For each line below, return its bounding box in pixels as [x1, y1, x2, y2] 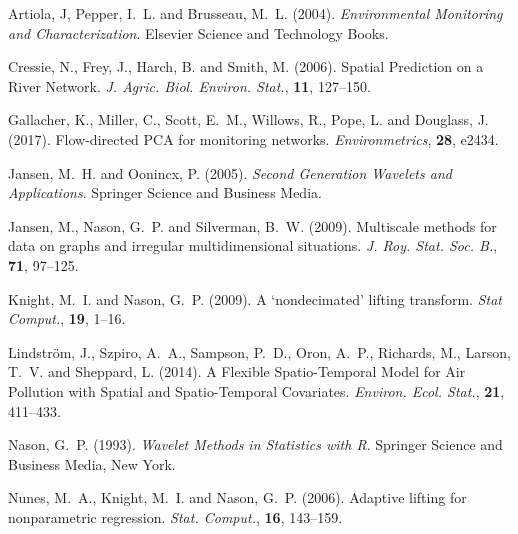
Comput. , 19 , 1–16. [8, 308, 126, 329]
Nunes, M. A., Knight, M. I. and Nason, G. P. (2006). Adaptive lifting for [8, 487, 467, 508]
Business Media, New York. [8, 453, 176, 474]
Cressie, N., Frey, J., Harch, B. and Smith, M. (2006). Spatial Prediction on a [8, 56, 484, 77]
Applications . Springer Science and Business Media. [8, 182, 322, 203]
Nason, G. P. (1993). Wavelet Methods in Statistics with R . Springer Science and [8, 434, 503, 455]
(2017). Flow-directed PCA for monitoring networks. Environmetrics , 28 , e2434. [8, 128, 499, 149]
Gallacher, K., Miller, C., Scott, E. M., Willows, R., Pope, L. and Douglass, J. [8, 109, 489, 130]
